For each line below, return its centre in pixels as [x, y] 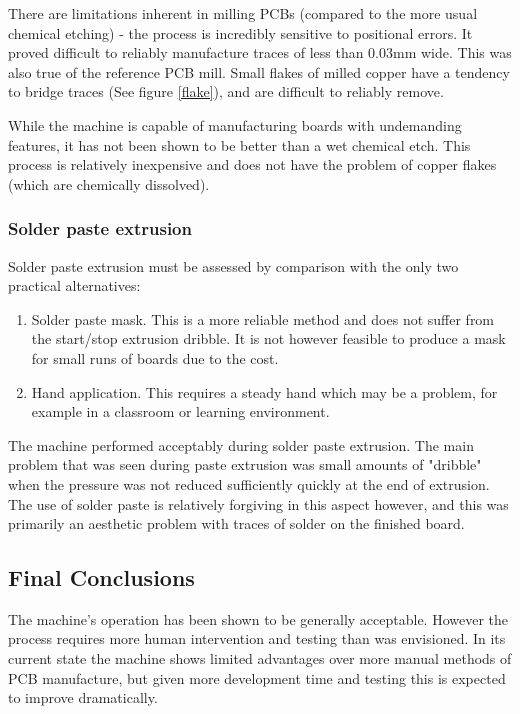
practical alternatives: [74, 285]
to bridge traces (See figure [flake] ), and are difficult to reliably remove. [226, 91]
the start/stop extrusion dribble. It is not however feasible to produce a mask [268, 338]
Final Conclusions [101, 577]
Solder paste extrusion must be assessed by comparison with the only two [233, 265]
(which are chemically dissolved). [109, 183]
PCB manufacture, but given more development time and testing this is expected [257, 677]
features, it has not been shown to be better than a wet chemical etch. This [239, 144]
